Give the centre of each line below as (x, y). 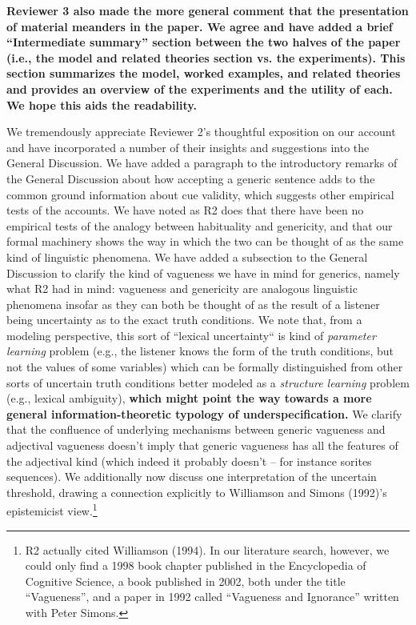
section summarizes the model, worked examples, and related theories (204, 73)
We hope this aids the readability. (102, 104)
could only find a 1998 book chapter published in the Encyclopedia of (196, 565)
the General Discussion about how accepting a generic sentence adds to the (191, 178)
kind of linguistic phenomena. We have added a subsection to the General (187, 256)
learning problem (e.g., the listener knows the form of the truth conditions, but (200, 351)
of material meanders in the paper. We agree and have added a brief (200, 26)
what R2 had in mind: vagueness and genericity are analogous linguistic (182, 288)
